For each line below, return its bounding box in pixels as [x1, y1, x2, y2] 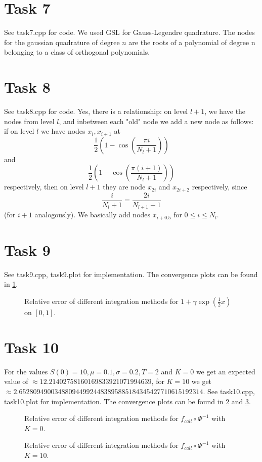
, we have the [204, 106, 246, 117]
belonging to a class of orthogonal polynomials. [4, 47, 150, 57]
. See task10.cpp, [203, 386, 255, 396]
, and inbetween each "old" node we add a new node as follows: [59, 115, 254, 126]
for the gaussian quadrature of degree [4, 36, 120, 47]
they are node [103, 181, 146, 192]
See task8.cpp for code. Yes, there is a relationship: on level [4, 106, 188, 117]
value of [4, 376, 28, 387]
